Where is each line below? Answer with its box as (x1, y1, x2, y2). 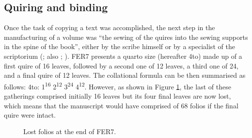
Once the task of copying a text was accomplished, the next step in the (4, 22, 215, 33)
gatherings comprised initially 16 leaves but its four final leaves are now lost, (4, 91, 231, 101)
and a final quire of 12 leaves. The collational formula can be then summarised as (4, 70, 246, 80)
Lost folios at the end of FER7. (23, 126, 116, 136)
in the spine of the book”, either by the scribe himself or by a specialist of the (4, 41, 235, 52)
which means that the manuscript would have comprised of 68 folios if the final (4, 100, 238, 110)
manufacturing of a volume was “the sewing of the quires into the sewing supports (4, 32, 248, 42)
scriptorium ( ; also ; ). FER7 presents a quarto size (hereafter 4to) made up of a (4, 51, 242, 61)
